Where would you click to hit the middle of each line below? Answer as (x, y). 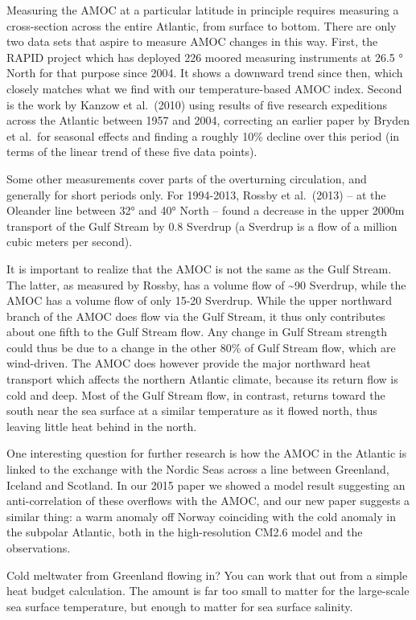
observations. (39, 548)
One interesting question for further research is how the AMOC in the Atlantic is (207, 453)
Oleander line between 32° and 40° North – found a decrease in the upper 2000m (206, 210)
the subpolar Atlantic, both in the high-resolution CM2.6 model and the (185, 532)
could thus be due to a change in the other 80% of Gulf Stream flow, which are (201, 347)
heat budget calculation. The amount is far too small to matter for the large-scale (208, 591)
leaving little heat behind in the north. (102, 426)
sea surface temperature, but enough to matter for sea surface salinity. (180, 606)
